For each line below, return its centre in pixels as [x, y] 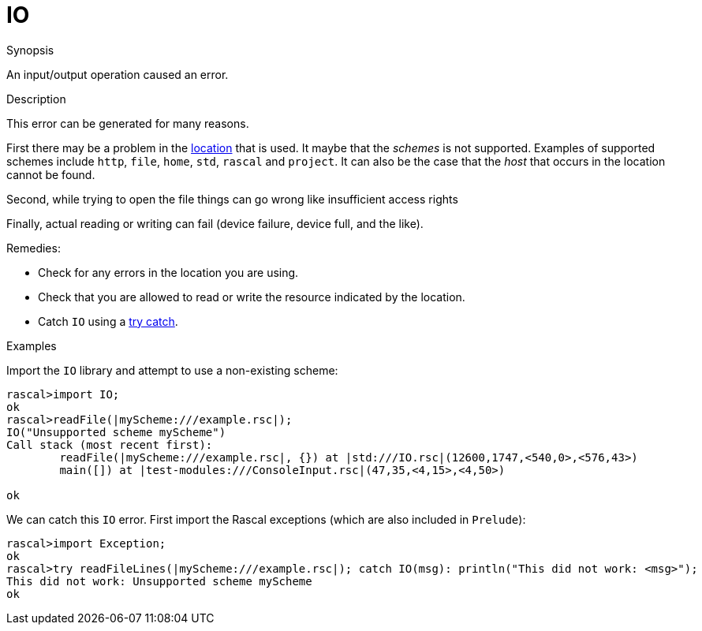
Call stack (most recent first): [110, 444]
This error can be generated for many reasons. [128, 123]
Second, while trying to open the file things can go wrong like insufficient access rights [232, 199]
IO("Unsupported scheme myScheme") [116, 432]
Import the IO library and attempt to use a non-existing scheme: [172, 370]
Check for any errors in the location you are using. [168, 272]
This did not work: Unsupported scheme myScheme [159, 581]
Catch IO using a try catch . [108, 321]
